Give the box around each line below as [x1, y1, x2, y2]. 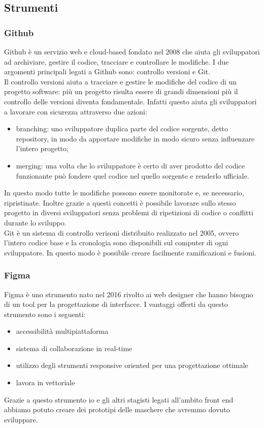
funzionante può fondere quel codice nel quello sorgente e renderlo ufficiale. [16, 170, 249, 181]
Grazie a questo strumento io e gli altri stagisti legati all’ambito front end [4, 394, 234, 405]
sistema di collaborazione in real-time [16, 343, 133, 353]
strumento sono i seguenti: [4, 308, 86, 319]
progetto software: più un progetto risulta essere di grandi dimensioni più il [4, 86, 238, 97]
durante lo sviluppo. [4, 217, 67, 227]
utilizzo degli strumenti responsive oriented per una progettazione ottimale [16, 360, 248, 370]
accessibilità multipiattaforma [16, 326, 109, 336]
